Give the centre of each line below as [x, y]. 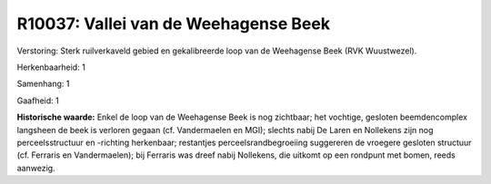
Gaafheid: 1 [38, 101]
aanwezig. [36, 168]
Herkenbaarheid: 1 [51, 67]
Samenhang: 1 [43, 84]
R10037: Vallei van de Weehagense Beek [174, 24]
